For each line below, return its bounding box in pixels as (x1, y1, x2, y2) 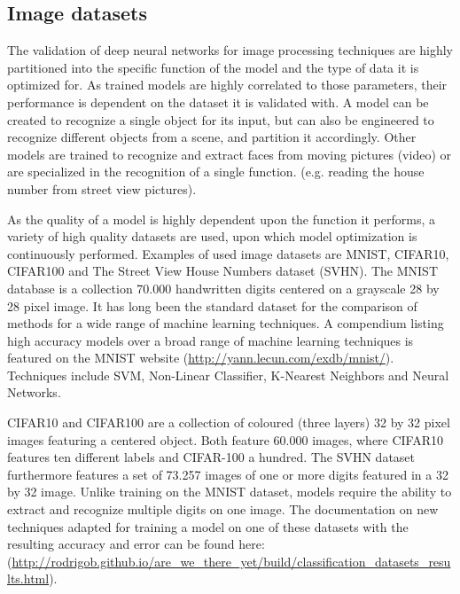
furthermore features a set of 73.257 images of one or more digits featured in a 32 (7, 465, 448, 483)
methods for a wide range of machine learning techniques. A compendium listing (7, 314, 444, 332)
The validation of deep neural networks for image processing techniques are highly (7, 41, 453, 59)
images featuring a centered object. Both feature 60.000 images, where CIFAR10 (7, 430, 444, 449)
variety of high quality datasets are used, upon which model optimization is (7, 227, 417, 246)
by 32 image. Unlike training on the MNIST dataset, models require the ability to (7, 482, 452, 501)
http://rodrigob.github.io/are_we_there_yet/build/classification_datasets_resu (12, 551, 451, 570)
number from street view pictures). (7, 179, 197, 198)
